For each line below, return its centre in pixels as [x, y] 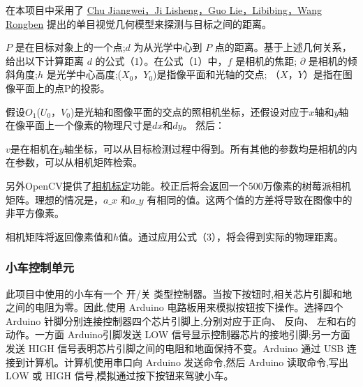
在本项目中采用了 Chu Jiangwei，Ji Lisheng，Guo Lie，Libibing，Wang [164, 10]
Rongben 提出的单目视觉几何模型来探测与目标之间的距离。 [139, 23]
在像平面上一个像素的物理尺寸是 [79, 125]
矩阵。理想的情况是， [54, 199]
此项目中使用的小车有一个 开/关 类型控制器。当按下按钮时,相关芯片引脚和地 [179, 293]
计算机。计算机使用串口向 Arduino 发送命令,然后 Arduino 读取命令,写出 [186, 362]
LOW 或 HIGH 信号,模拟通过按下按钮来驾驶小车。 [120, 375]
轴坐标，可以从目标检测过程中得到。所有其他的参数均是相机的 [206, 148]
